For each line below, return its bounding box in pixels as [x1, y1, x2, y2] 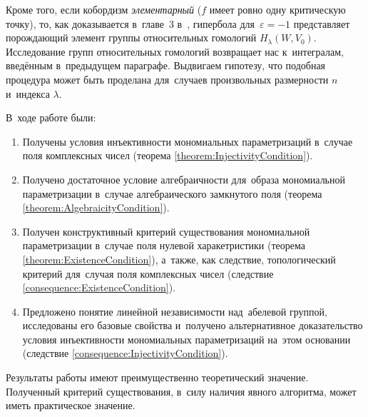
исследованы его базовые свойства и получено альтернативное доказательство [22, 318, 363, 333]
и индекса [6, 86, 50, 101]
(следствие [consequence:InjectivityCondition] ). [22, 346, 228, 361]
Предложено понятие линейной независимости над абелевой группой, [22, 303, 327, 318]
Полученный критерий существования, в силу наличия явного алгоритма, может [6, 383, 357, 398]
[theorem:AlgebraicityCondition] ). [22, 200, 170, 215]
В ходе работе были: [6, 110, 96, 125]
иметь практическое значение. [6, 398, 136, 413]
